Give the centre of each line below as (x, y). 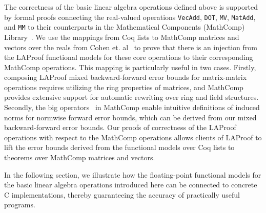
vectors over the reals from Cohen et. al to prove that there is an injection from (131, 47)
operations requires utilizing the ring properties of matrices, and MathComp (124, 87)
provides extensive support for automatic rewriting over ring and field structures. (131, 97)
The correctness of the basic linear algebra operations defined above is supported (131, 7)
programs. (20, 205)
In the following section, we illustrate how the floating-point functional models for (133, 174)
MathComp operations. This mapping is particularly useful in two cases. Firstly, (130, 67)
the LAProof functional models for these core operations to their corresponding (129, 57)
